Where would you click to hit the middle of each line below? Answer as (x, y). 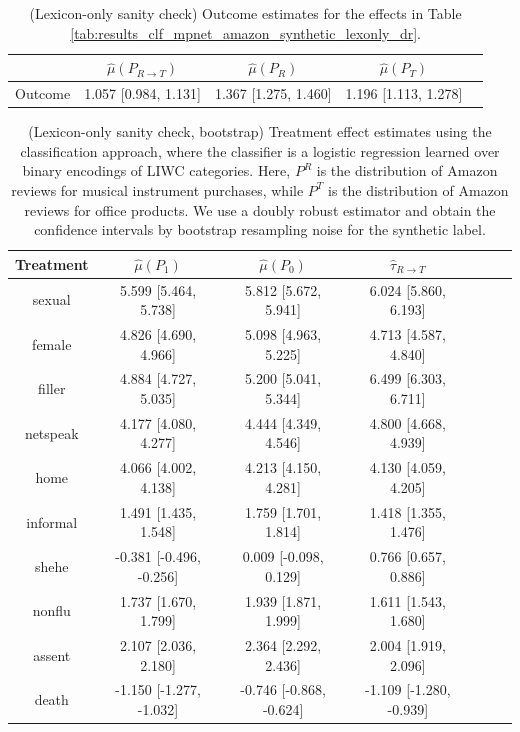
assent (52, 654)
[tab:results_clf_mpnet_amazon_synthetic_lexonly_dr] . (246, 32)
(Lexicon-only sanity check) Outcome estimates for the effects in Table (245, 13)
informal (52, 521)
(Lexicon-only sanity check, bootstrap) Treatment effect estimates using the (260, 131)
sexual (51, 299)
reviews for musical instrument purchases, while (157, 189)
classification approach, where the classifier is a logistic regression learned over (260, 150)
